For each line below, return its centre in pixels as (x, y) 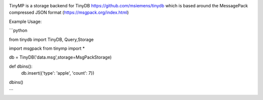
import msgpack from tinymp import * (47, 48)
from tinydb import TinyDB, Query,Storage (51, 40)
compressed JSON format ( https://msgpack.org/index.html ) (69, 13)
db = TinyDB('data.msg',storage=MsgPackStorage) (60, 57)
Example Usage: (25, 21)
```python (18, 30)
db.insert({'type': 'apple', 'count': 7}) (58, 73)
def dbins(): (21, 66)
